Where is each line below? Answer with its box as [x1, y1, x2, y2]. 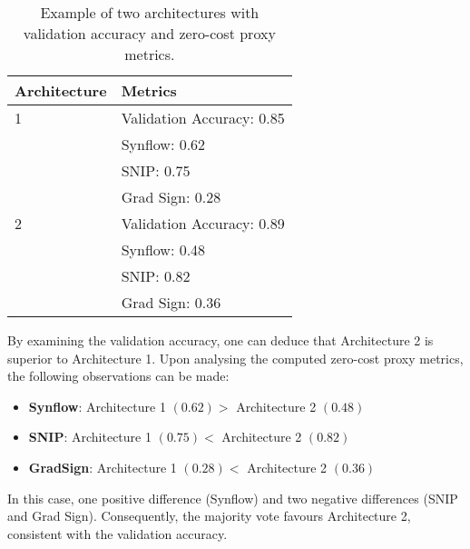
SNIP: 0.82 [121, 265, 191, 286]
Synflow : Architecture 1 [28, 396, 166, 415]
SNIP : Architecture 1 [28, 427, 152, 446]
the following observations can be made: [7, 366, 230, 385]
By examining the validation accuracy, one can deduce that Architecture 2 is [7, 331, 434, 349]
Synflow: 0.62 [121, 134, 206, 155]
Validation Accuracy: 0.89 [121, 213, 285, 234]
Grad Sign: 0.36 [121, 292, 221, 313]
